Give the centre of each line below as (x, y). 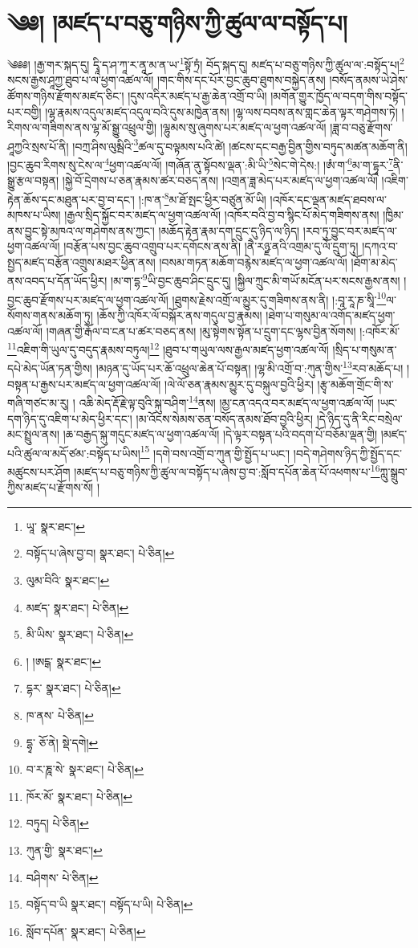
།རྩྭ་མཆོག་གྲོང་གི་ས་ (355, 384)
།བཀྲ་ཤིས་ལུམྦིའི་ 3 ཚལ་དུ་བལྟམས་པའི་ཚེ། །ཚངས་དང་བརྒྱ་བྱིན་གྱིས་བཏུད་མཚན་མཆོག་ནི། (240, 145)
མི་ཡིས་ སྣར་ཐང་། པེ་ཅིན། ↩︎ (80, 634)
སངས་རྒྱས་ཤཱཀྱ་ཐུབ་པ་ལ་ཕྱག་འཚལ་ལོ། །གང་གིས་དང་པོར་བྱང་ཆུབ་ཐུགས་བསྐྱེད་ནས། (166, 80)
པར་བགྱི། (24, 111)
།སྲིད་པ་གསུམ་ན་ (365, 349)
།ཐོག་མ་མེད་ (374, 262)
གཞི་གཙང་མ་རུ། (38, 402)
